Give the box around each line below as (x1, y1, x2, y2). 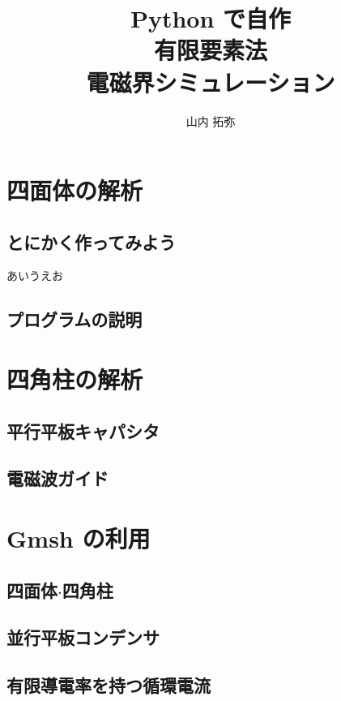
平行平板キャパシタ (6, 418, 160, 443)
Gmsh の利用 (6, 521, 151, 554)
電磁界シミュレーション (86, 65, 335, 98)
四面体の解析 (6, 174, 143, 207)
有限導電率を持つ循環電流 (6, 673, 211, 698)
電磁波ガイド (6, 466, 109, 491)
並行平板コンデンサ (6, 625, 160, 650)
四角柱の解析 (6, 363, 143, 396)
